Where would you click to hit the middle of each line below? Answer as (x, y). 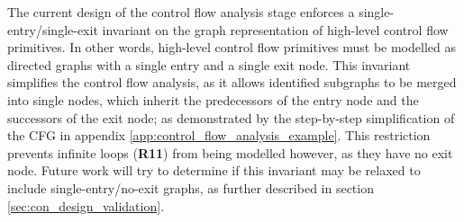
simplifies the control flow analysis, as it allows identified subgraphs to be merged (232, 82)
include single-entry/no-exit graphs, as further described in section (191, 187)
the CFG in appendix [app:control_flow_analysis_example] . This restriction (219, 135)
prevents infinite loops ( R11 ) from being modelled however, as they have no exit (230, 152)
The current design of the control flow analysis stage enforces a (181, 12)
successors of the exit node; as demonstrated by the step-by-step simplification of (231, 117)
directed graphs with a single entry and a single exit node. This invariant (209, 64)
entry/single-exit (53, 29)
